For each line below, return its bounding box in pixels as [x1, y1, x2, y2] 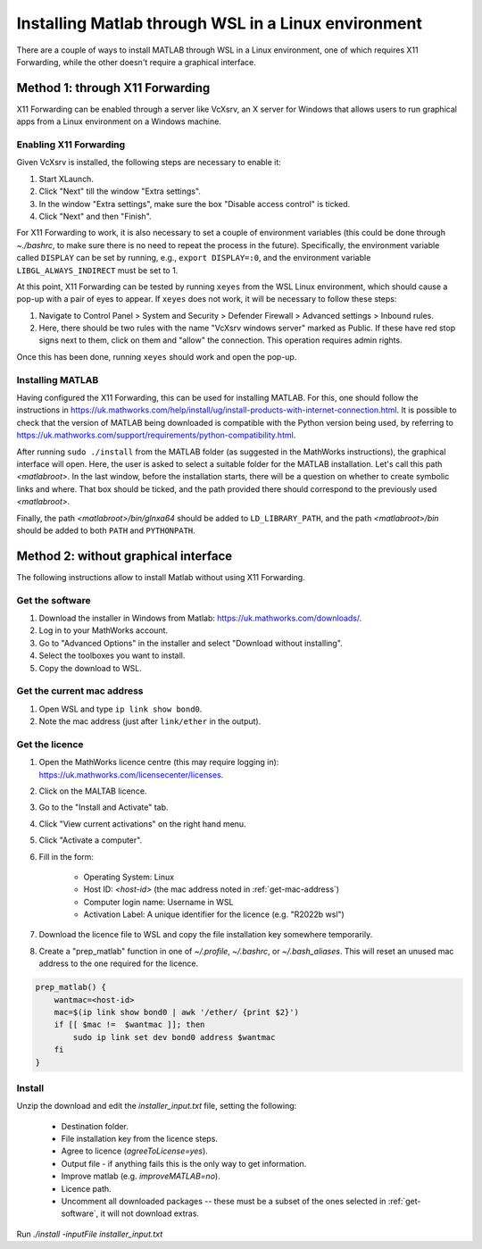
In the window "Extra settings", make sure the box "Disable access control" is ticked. [38, 198, 351, 209]
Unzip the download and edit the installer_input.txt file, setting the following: [16, 1101, 297, 1112]
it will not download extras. [100, 1208, 200, 1219]
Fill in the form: [38, 851, 94, 862]
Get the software [16, 594, 91, 606]
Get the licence [16, 737, 84, 750]
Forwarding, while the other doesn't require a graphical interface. [16, 56, 256, 67]
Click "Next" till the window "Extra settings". [38, 186, 201, 196]
